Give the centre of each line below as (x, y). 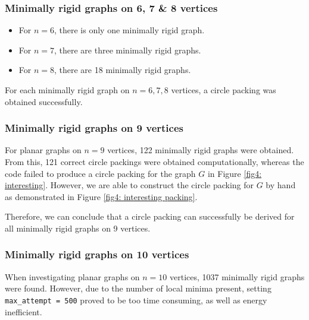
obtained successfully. (44, 101)
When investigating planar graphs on (72, 276)
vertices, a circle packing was (224, 90)
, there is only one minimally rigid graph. (129, 30)
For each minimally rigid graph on (67, 90)
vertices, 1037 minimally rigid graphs (237, 276)
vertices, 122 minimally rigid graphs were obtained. (201, 150)
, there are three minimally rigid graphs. (128, 50)
